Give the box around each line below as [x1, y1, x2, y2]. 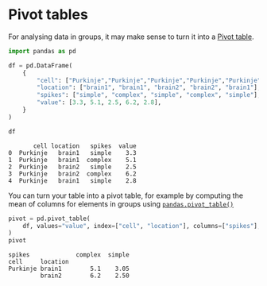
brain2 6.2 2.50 [40, 272, 130, 280]
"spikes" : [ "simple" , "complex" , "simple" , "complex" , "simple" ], [37, 91, 261, 99]
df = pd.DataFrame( [8, 61, 73, 69]
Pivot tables [8, 6, 89, 24]
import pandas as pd [8, 47, 77, 55]
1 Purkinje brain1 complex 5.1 [8, 156, 137, 164]
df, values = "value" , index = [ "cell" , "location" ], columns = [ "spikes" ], [22, 222, 261, 230]
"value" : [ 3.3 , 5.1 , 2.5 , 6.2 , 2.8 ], [37, 99, 161, 106]
